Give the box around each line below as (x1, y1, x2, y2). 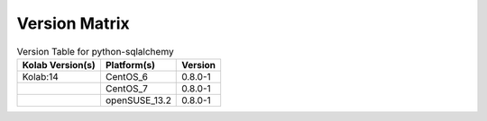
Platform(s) (105, 58, 155, 71)
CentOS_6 (105, 70, 149, 82)
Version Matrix (16, 13, 130, 33)
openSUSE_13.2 (105, 94, 171, 107)
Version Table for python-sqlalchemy (16, 45, 175, 57)
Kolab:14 (22, 70, 59, 82)
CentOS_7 (105, 82, 149, 94)
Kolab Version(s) (22, 58, 96, 71)
